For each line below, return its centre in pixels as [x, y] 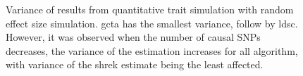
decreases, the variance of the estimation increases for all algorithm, [152, 50]
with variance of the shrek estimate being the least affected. [135, 64]
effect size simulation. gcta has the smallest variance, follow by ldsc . [152, 23]
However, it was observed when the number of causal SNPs [133, 37]
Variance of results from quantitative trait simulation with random [150, 9]
